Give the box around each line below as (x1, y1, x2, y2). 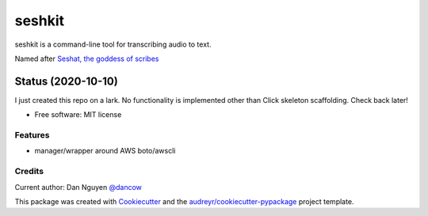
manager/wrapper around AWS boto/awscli (34, 146, 176, 156)
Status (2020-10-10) (14, 74, 118, 88)
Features (14, 130, 50, 140)
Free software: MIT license (34, 110, 122, 119)
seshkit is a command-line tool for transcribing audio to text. (14, 40, 212, 49)
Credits (14, 166, 44, 177)
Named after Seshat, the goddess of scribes (14, 54, 159, 63)
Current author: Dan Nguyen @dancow (14, 182, 142, 191)
